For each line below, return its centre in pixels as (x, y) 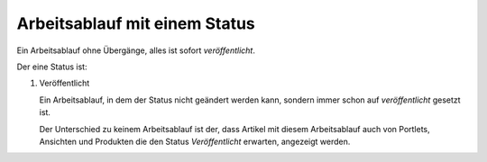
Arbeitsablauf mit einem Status (136, 23)
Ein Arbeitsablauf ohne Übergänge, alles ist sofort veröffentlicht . (136, 50)
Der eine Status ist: (52, 67)
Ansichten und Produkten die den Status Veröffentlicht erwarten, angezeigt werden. (195, 141)
